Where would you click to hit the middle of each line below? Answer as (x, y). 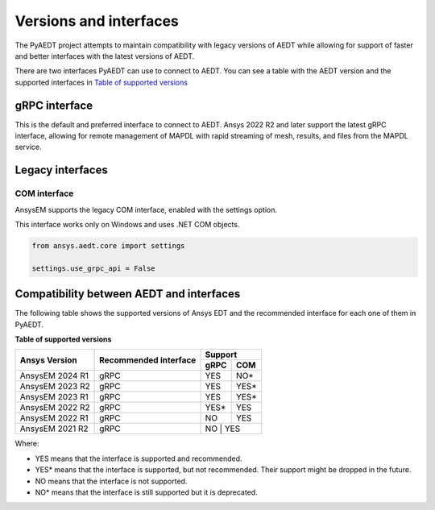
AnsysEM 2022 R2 (55, 408)
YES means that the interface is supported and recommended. (139, 458)
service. (28, 147)
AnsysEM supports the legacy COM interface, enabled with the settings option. (146, 209)
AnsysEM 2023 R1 (54, 397)
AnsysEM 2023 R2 (55, 387)
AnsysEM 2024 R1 (54, 376)
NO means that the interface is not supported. (111, 481)
